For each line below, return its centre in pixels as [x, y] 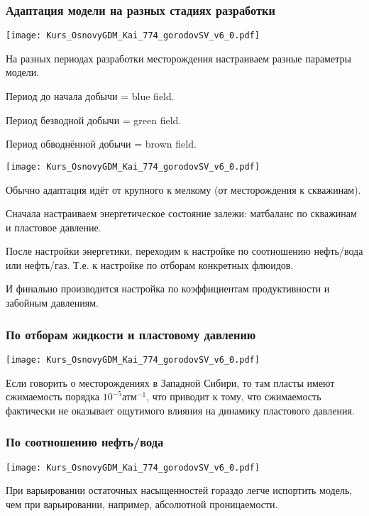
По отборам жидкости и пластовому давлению [131, 334]
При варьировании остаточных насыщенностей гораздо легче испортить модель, [179, 490]
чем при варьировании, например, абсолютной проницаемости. [142, 504]
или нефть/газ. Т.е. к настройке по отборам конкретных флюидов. [150, 264]
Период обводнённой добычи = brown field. [101, 144]
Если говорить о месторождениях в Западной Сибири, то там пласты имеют [170, 382]
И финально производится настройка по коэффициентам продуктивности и [168, 289]
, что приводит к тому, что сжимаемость [234, 396]
